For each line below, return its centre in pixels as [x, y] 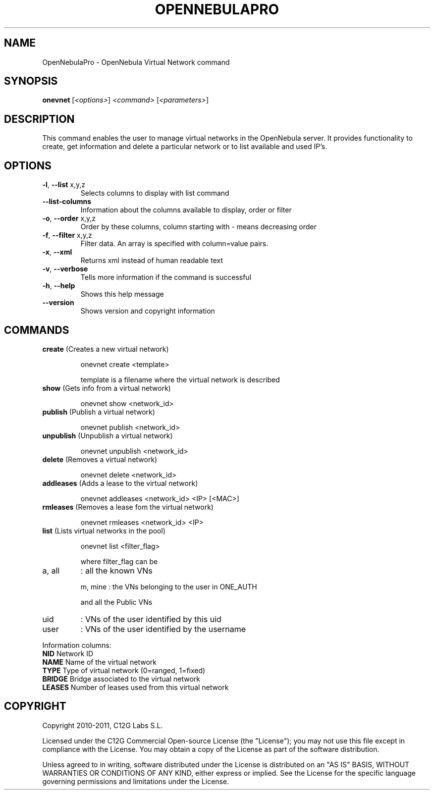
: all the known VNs [116, 570]
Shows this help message [122, 294]
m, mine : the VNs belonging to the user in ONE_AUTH [169, 586]
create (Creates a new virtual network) [106, 349]
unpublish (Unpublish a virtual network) [108, 435]
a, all [51, 570]
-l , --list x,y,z [64, 185]
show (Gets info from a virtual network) [107, 388]
